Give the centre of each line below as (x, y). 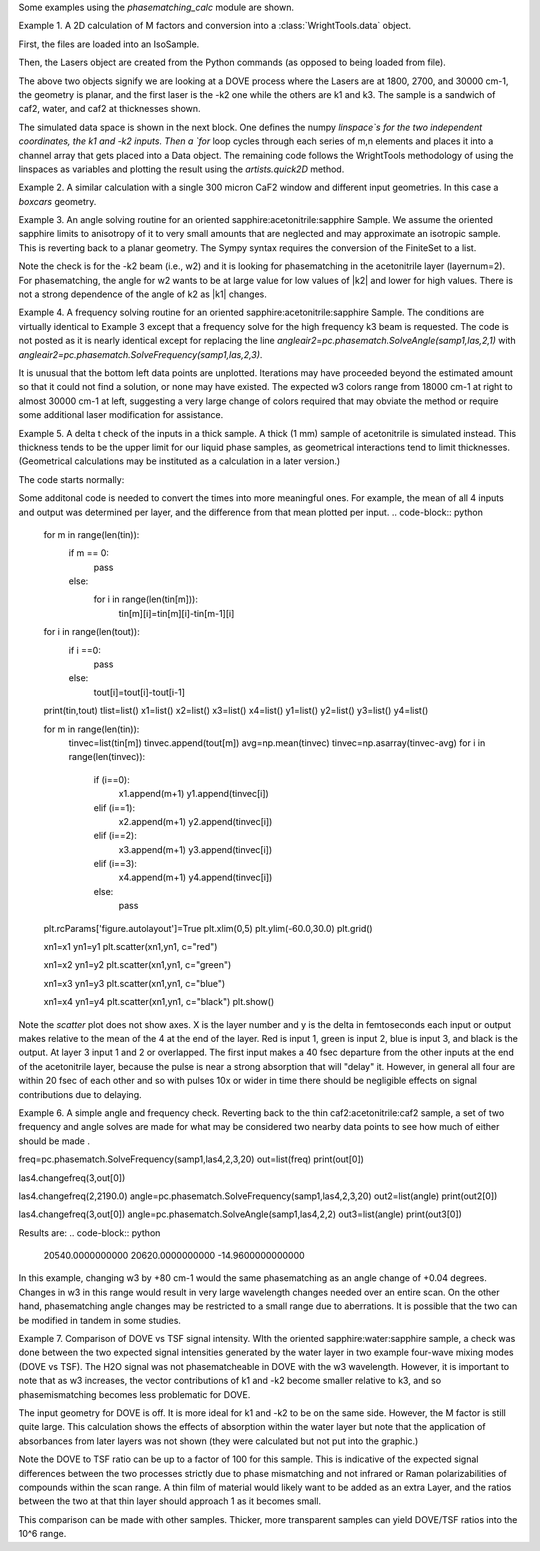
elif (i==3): (115, 864)
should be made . (54, 1141)
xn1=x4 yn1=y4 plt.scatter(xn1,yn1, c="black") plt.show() (159, 1002)
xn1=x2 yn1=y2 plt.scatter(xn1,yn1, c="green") (137, 965)
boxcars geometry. (57, 201)
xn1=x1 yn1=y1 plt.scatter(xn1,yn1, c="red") (130, 947)
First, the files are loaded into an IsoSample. (109, 44)
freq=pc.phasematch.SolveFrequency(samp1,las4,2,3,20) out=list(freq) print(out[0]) (191, 1159)
